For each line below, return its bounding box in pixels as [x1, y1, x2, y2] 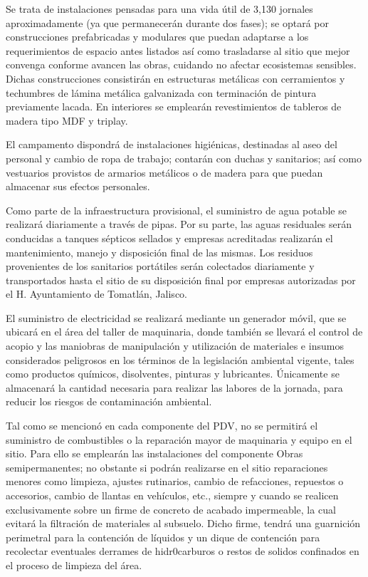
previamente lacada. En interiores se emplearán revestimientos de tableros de [6, 99, 342, 114]
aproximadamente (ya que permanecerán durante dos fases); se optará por [6, 15, 329, 30]
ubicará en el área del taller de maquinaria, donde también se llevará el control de [6, 324, 363, 339]
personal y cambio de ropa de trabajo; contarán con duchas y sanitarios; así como [6, 150, 362, 165]
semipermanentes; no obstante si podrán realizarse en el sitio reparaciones [6, 459, 328, 474]
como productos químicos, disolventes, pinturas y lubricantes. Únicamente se [6, 366, 340, 381]
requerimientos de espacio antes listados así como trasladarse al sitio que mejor [6, 43, 350, 58]
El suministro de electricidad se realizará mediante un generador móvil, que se [6, 310, 347, 325]
